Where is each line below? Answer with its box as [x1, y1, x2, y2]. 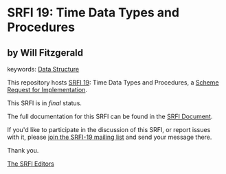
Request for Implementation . [7, 86, 88, 94]
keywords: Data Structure [7, 65, 80, 73]
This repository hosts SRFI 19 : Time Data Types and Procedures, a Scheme [7, 78, 219, 87]
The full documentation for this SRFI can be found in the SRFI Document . [7, 112, 213, 120]
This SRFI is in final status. [7, 99, 82, 107]
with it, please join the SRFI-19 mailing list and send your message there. [7, 133, 212, 141]
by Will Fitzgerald [7, 47, 84, 58]
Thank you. [7, 146, 39, 154]
